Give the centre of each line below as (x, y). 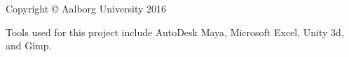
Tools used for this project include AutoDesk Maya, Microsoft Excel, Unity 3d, (175, 32)
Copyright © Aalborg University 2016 (86, 8)
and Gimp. (29, 46)
